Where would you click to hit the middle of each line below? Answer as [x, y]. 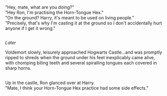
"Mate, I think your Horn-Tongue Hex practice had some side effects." [77, 88]
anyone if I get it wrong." [30, 28]
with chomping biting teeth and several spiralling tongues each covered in [81, 63]
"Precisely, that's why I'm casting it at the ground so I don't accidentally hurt [83, 23]
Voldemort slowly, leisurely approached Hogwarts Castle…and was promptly [84, 52]
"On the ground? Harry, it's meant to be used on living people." [70, 18]
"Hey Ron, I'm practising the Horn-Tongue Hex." [54, 12]
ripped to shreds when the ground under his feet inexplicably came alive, [80, 58]
